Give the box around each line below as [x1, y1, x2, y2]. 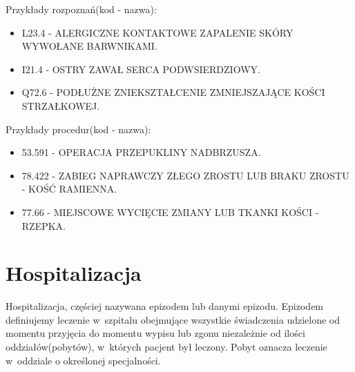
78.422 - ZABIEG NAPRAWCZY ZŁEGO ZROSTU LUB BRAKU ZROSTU [21, 168, 349, 182]
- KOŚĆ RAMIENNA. [21, 182, 117, 196]
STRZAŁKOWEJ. [21, 98, 100, 112]
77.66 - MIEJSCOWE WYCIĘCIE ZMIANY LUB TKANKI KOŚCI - [21, 204, 319, 219]
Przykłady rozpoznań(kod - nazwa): [6, 2, 157, 16]
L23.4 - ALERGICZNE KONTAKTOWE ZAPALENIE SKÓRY [21, 25, 294, 39]
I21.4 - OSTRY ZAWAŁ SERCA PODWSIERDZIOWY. [21, 61, 260, 76]
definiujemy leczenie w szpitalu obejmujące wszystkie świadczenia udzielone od [6, 312, 340, 326]
